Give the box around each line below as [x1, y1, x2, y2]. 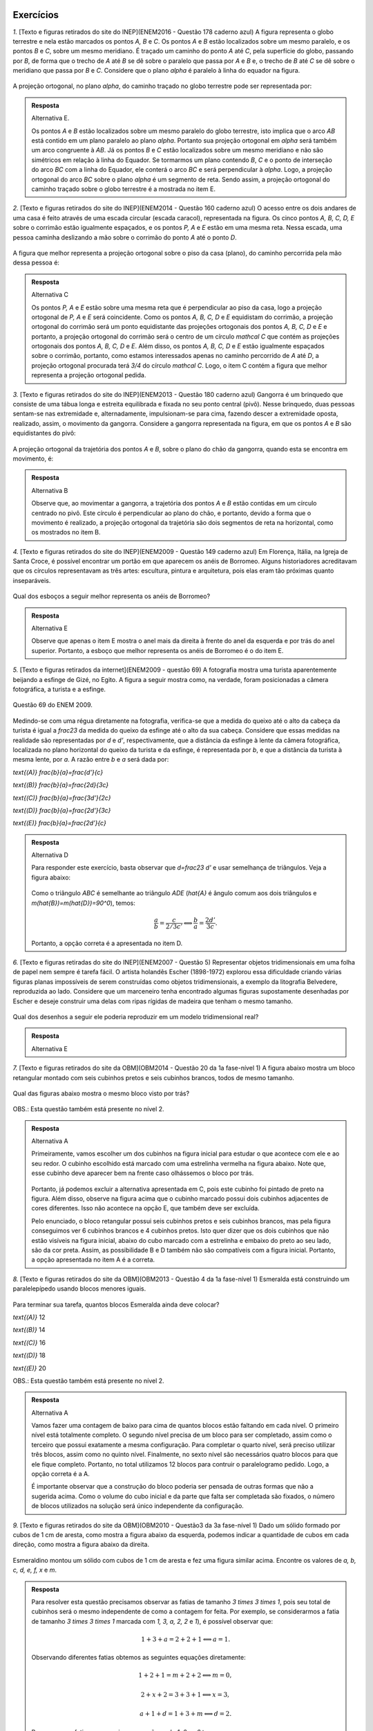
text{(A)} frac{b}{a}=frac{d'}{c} [12, 768, 104, 776]
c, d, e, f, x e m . [12, 1566, 57, 1575]
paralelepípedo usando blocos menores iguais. [12, 1284, 146, 1293]
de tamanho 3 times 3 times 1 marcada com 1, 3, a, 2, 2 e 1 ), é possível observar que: [31, 1617, 274, 1625]
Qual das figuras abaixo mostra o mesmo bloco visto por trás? [12, 1089, 190, 1097]
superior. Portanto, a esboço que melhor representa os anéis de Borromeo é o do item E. [31, 646, 284, 654]
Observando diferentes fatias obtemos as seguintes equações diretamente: [31, 1653, 246, 1662]
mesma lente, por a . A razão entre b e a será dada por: [12, 755, 169, 764]
